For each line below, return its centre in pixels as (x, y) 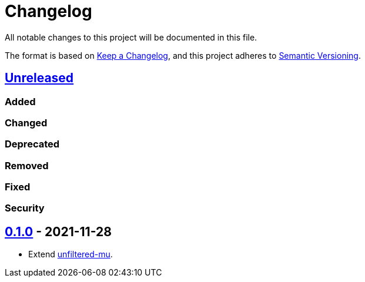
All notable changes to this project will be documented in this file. (131, 37)
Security (25, 208)
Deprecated (32, 144)
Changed (26, 122)
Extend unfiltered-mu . (71, 254)
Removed (27, 165)
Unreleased (39, 78)
